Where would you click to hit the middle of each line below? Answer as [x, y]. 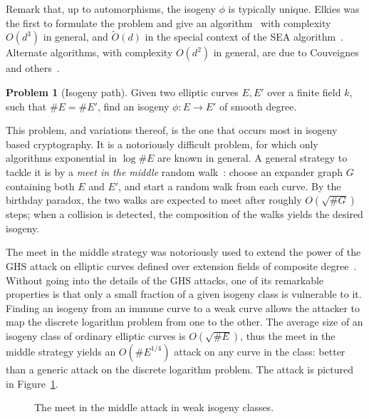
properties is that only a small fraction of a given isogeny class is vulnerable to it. [184, 294]
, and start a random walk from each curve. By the [230, 186]
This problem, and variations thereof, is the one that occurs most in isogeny [172, 130]
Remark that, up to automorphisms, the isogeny [111, 9]
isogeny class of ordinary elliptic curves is [96, 335]
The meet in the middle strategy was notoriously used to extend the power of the [183, 252]
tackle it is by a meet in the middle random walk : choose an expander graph [174, 171]
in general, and [76, 37]
